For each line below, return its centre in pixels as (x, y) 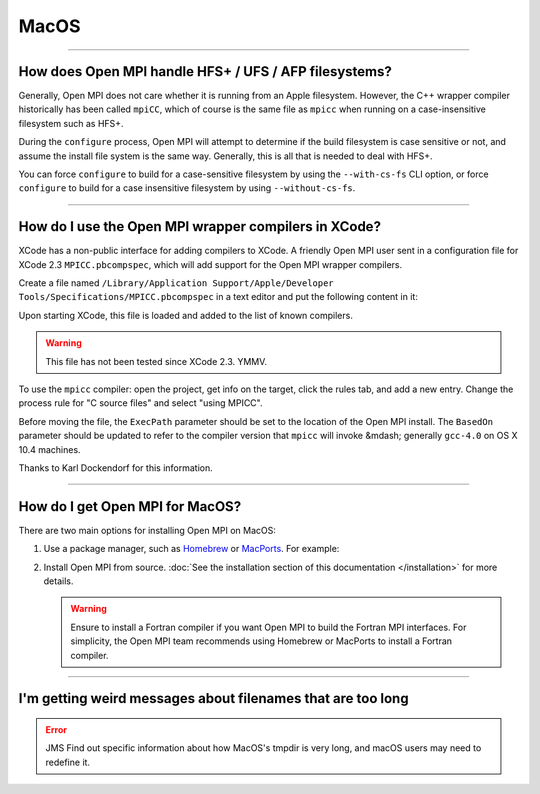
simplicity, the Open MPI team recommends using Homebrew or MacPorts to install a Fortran (261, 641)
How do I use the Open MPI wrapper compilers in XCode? (200, 226)
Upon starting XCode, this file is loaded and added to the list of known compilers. (186, 315)
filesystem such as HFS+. (71, 123)
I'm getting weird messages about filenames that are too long (213, 698)
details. (58, 581)
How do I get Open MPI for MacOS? (130, 506)
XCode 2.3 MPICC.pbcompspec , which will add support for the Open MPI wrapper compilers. (210, 264)
